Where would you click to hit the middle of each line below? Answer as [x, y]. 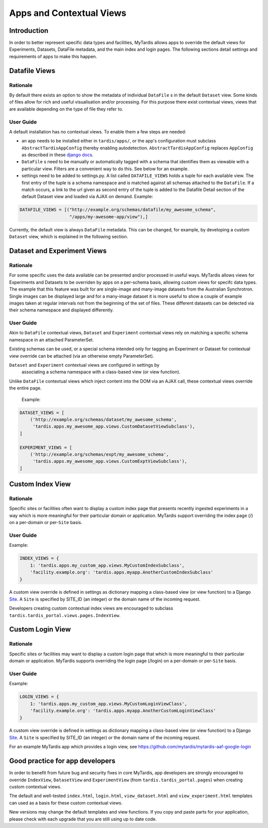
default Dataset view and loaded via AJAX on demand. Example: [87, 197]
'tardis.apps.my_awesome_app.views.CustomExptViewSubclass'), [110, 461]
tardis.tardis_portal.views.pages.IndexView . [65, 615]
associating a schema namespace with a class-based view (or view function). [101, 372]
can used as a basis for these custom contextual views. [66, 803]
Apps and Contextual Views [68, 13]
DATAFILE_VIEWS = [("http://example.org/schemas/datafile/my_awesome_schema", [118, 210]
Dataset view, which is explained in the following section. [69, 237]
